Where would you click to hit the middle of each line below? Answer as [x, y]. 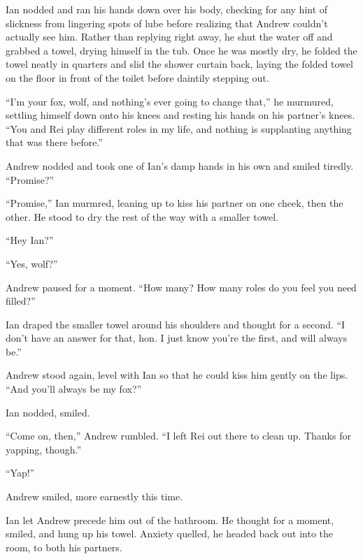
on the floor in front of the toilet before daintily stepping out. [137, 77]
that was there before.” [54, 142]
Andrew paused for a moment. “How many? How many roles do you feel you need [181, 287]
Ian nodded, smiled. [48, 412]
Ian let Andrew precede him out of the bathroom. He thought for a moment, [170, 520]
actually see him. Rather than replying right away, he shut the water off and [169, 37]
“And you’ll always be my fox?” [74, 389]
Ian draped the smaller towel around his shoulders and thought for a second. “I [176, 324]
